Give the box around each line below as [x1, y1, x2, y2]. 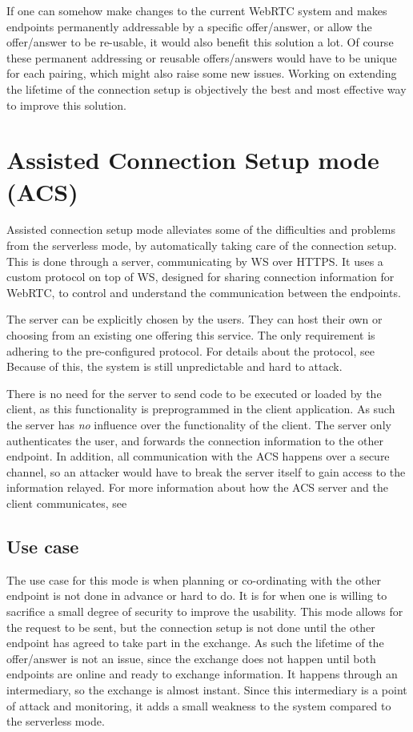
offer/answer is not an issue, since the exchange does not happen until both [6, 650, 376, 666]
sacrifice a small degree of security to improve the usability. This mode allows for [6, 602, 403, 619]
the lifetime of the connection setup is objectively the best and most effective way [6, 80, 407, 97]
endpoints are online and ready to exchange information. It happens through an [6, 666, 398, 682]
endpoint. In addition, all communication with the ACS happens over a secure [6, 448, 390, 465]
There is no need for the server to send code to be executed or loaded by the [6, 384, 382, 401]
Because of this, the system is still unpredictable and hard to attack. [6, 358, 343, 375]
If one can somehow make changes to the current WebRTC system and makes [6, 2, 387, 18]
